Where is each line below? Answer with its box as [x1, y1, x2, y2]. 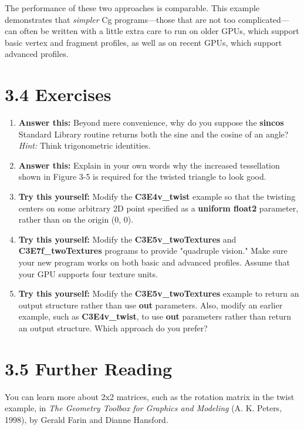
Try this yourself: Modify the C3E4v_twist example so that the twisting [18, 190, 296, 203]
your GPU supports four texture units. [18, 267, 158, 280]
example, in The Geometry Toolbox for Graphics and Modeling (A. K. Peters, [5, 402, 282, 414]
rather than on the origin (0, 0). [18, 213, 134, 226]
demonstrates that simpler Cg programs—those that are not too [5, 13, 236, 25]
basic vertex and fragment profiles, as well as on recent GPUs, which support [5, 36, 282, 48]
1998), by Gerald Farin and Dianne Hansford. [5, 413, 168, 425]
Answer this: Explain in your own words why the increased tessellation [18, 159, 280, 171]
